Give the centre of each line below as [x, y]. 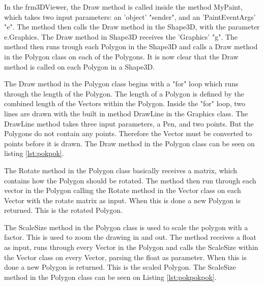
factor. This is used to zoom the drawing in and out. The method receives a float [130, 237]
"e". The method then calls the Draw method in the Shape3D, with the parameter [132, 27]
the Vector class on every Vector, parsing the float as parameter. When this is [125, 257]
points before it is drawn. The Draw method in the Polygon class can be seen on [129, 143]
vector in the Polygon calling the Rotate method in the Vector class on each [123, 190]
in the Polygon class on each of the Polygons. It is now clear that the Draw [121, 56]
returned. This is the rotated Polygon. [64, 210]
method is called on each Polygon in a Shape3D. [80, 66]
